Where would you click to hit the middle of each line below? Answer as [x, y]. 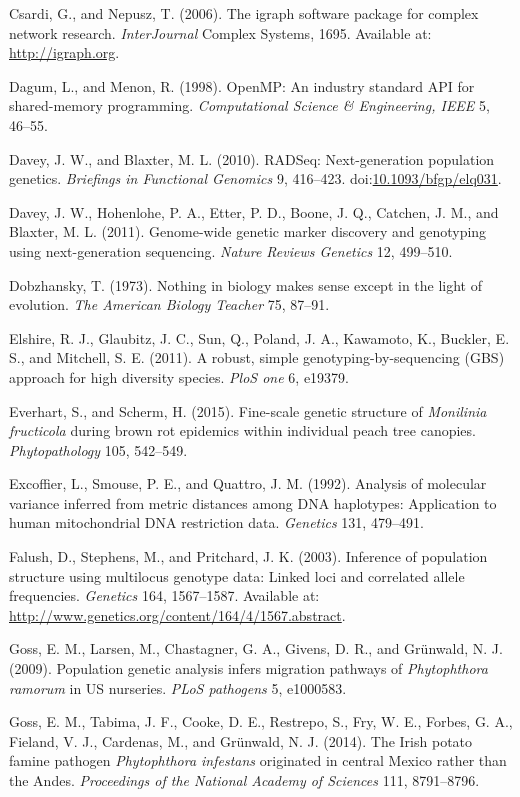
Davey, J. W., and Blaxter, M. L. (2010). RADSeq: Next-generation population [252, 158]
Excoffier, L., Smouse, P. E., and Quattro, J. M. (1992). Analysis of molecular [248, 483]
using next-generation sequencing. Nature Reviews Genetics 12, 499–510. [231, 250]
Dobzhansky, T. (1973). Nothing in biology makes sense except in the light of [246, 284]
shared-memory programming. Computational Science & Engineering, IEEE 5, [249, 105]
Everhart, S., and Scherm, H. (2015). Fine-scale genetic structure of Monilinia [248, 410]
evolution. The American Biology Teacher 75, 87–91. [169, 304]
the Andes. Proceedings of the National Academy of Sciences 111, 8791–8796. [244, 780]
